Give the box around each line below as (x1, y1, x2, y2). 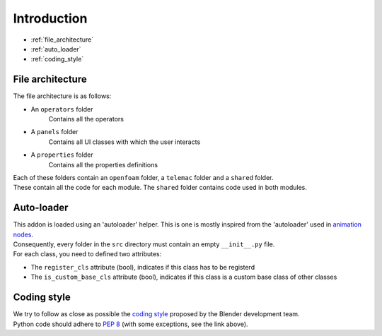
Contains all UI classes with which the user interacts (48, 138, 201, 146)
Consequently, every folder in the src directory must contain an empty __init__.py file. (13, 240, 275, 248)
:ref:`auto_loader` (30, 44, 81, 53)
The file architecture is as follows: (13, 92, 112, 100)
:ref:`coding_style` (30, 55, 84, 64)
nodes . (13, 230, 33, 239)
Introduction (13, 11, 88, 26)
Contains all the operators (48, 115, 124, 124)
